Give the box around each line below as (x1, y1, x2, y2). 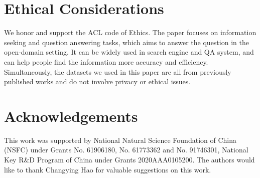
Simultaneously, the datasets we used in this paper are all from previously (4, 66, 231, 77)
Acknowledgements (4, 105, 138, 126)
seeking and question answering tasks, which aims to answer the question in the (4, 37, 249, 47)
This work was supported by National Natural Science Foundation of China (4, 134, 236, 145)
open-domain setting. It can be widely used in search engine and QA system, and (4, 47, 254, 57)
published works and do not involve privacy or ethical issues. (4, 76, 191, 87)
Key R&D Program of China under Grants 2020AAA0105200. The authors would (4, 154, 255, 164)
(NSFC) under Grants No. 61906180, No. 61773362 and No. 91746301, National (4, 144, 248, 155)
